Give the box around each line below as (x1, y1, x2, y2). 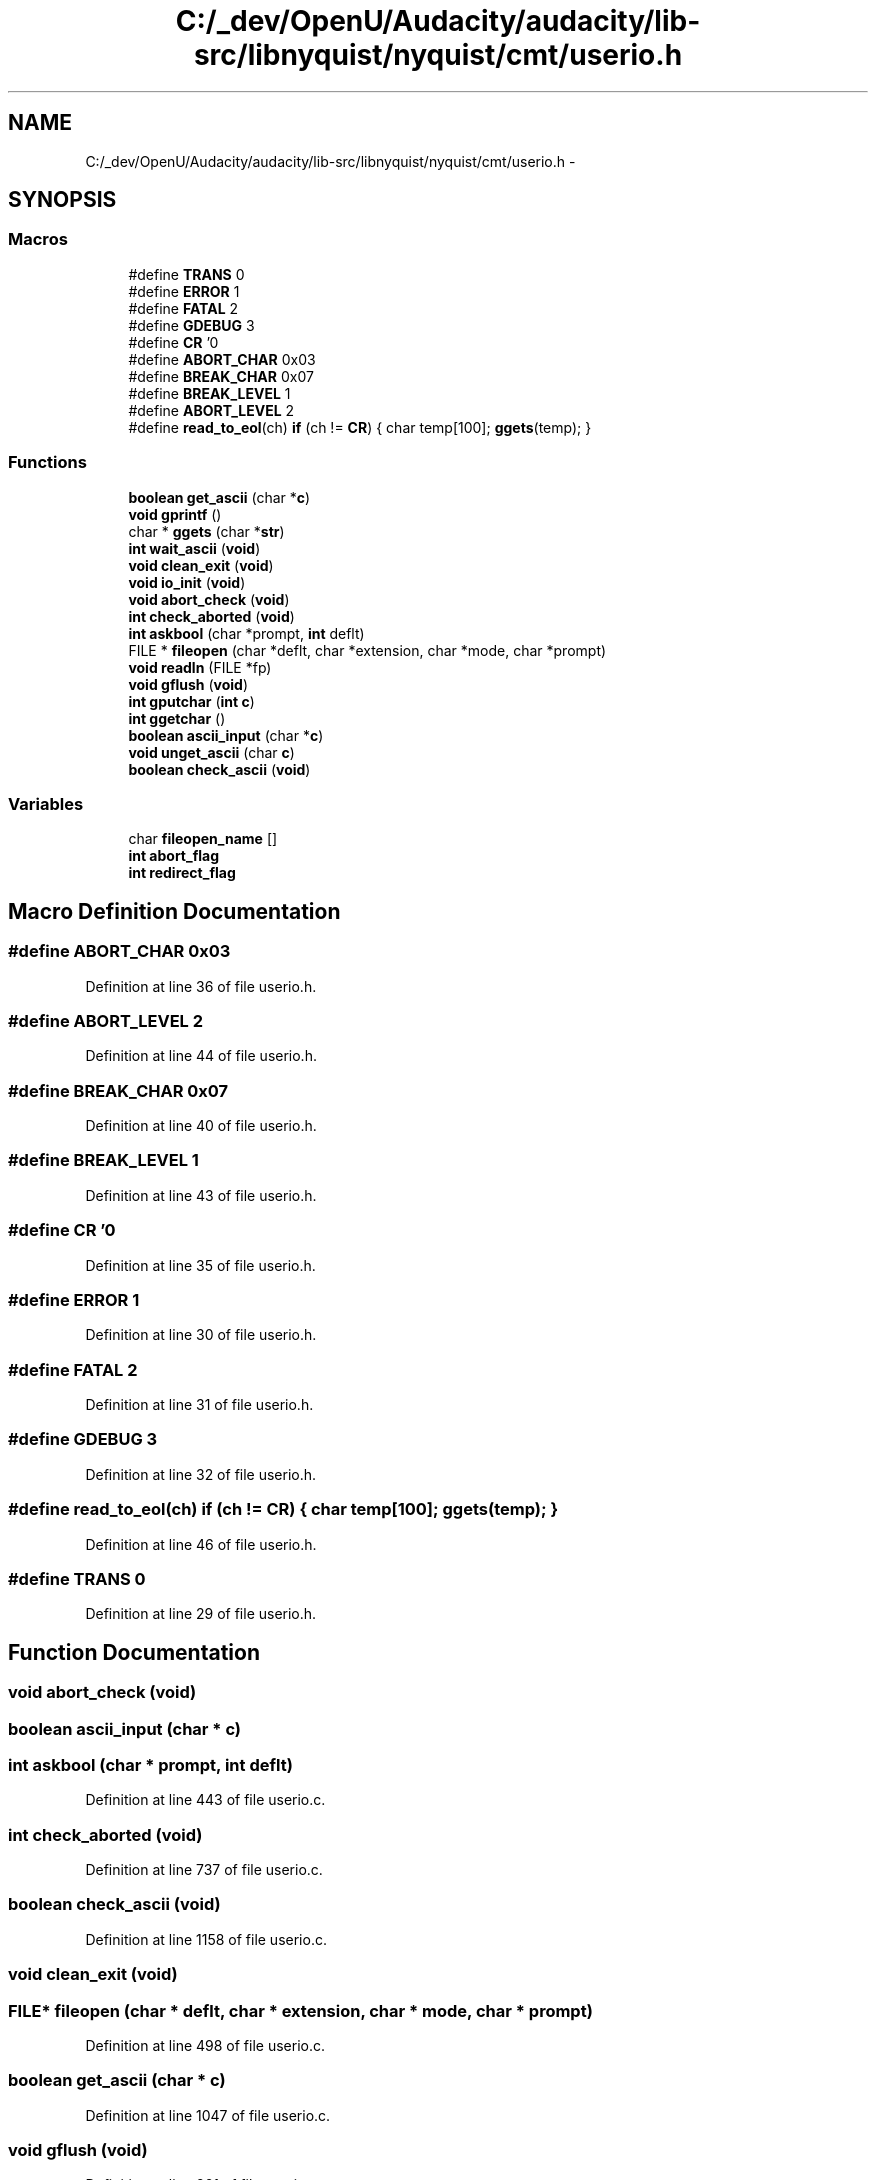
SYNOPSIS (8, 187, 117, 213)
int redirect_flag (128, 864, 236, 882)
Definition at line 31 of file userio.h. (85, 1396, 314, 1414)
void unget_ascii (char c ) (128, 743, 295, 761)
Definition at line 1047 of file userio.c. (85, 2106, 331, 2124)
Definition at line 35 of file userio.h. (85, 1256, 316, 1274)
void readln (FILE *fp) (128, 658, 272, 676)
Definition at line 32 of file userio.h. (85, 1465, 317, 1483)
